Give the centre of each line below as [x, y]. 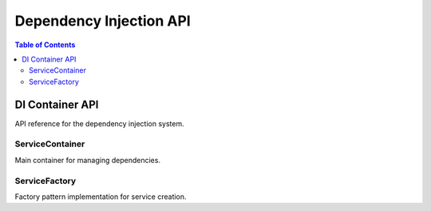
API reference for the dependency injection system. [99, 123]
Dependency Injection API [103, 21]
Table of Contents [45, 45]
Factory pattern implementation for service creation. [101, 197]
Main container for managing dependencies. [88, 160]
